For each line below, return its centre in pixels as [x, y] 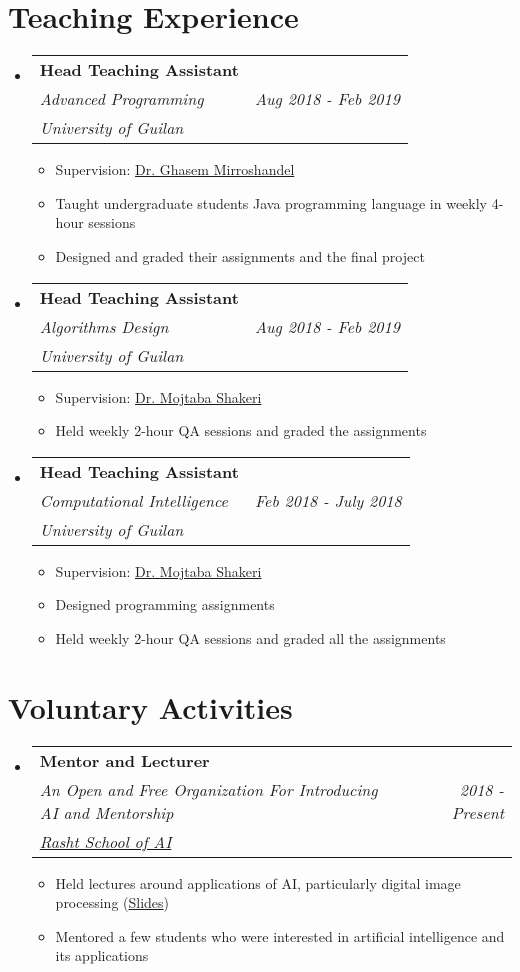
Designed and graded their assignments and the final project [240, 255]
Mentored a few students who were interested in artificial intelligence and [280, 935]
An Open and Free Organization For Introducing [208, 789]
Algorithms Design [104, 326]
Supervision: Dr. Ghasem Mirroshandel [175, 169]
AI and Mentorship [106, 812]
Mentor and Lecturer [124, 760]
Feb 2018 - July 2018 [328, 500]
